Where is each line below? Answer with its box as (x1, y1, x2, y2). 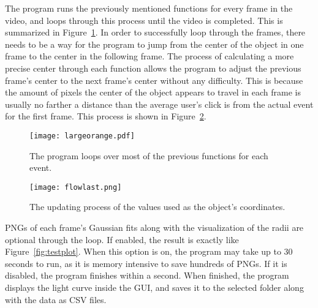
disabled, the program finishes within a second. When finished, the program (5, 269, 289, 282)
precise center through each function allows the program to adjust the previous (5, 61, 301, 74)
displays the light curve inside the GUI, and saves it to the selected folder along (5, 281, 304, 293)
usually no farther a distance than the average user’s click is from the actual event (5, 97, 314, 110)
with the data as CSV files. (5, 293, 107, 306)
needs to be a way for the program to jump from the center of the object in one (5, 37, 304, 50)
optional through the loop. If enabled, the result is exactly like (5, 233, 239, 246)
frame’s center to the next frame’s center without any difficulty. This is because (5, 73, 303, 86)
